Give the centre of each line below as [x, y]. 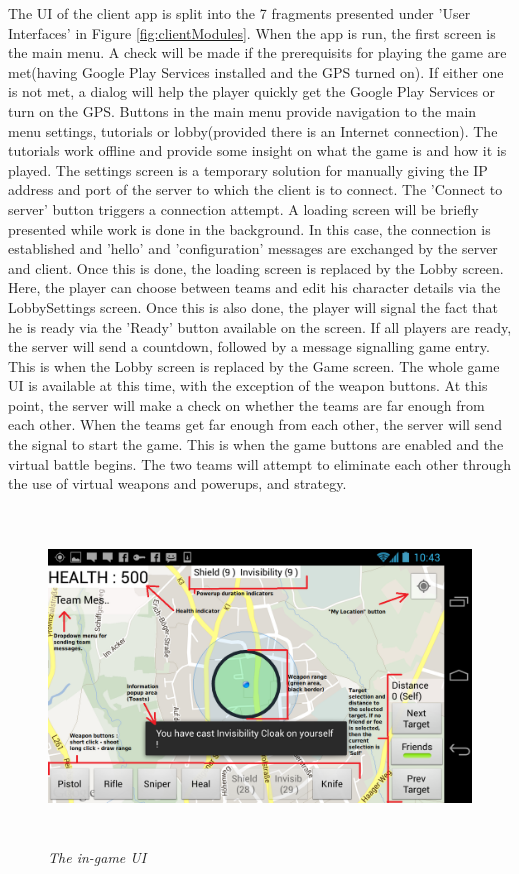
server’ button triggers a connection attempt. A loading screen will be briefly [243, 208]
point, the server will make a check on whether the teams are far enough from [246, 404]
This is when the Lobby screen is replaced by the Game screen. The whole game [254, 365]
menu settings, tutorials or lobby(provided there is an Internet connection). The [253, 130]
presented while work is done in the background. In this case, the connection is [249, 228]
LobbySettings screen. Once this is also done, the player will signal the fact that [253, 306]
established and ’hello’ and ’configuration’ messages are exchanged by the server [253, 248]
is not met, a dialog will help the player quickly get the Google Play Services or [252, 91]
